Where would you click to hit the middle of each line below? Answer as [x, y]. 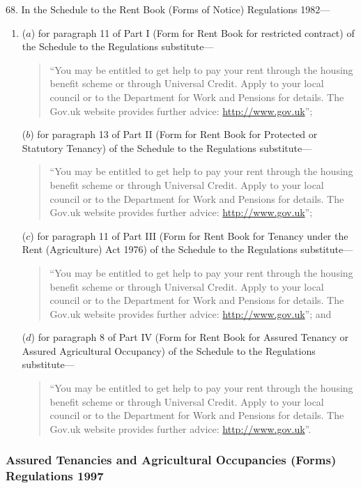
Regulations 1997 [55, 476]
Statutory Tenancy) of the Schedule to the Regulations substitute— [167, 147]
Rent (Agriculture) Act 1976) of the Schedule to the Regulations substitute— [187, 249]
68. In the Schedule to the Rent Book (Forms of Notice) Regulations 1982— [168, 9]
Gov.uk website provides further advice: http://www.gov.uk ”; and [191, 313]
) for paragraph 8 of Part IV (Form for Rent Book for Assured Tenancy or [190, 337]
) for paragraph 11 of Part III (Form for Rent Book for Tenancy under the [189, 235]
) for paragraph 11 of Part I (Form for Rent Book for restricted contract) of [193, 32]
